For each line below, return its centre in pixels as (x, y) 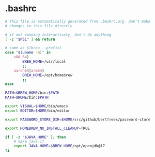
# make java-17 (29, 141)
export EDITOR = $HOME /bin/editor (38, 111)
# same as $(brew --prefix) (33, 48)
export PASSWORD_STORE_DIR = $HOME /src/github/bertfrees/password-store (78, 120)
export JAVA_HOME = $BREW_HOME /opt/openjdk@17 (59, 146)
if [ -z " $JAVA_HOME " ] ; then (36, 137)
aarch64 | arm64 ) (29, 70)
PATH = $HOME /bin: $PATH (27, 98)
